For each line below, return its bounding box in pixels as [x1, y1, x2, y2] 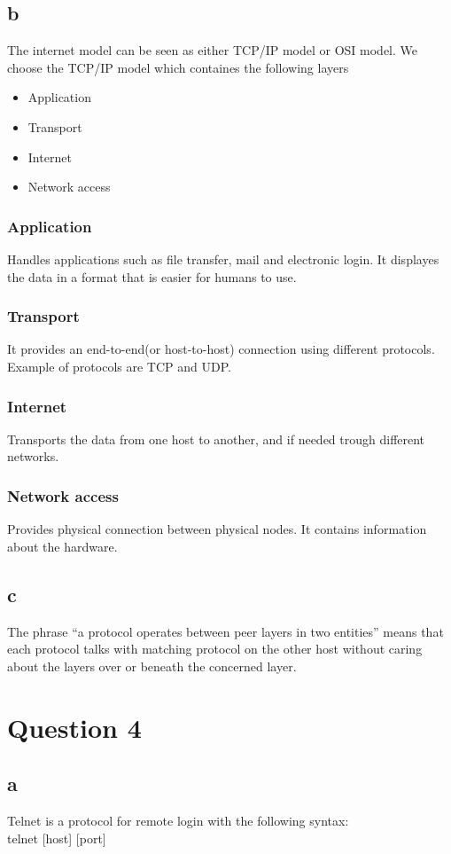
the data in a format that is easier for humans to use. [7, 267, 297, 286]
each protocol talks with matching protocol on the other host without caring [7, 639, 423, 658]
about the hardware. [7, 537, 118, 555]
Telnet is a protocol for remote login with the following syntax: [7, 811, 349, 829]
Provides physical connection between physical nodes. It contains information [7, 520, 427, 538]
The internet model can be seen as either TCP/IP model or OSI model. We [7, 41, 418, 59]
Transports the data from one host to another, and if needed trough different [7, 429, 425, 448]
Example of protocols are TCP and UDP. [7, 356, 231, 375]
